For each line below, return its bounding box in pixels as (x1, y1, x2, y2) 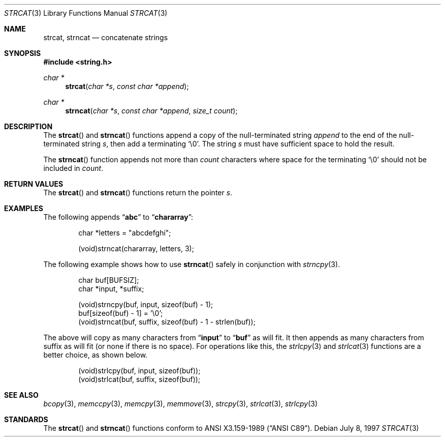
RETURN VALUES (4, 180, 63, 188)
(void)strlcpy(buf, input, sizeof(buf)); (78, 366, 201, 375)
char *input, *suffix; (78, 284, 144, 293)
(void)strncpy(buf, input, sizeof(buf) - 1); (78, 300, 213, 309)
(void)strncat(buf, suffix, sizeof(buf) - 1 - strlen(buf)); (78, 317, 256, 326)
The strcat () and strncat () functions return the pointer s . (43, 188, 233, 197)
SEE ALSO (4, 391, 39, 399)
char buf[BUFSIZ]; (78, 276, 139, 284)
